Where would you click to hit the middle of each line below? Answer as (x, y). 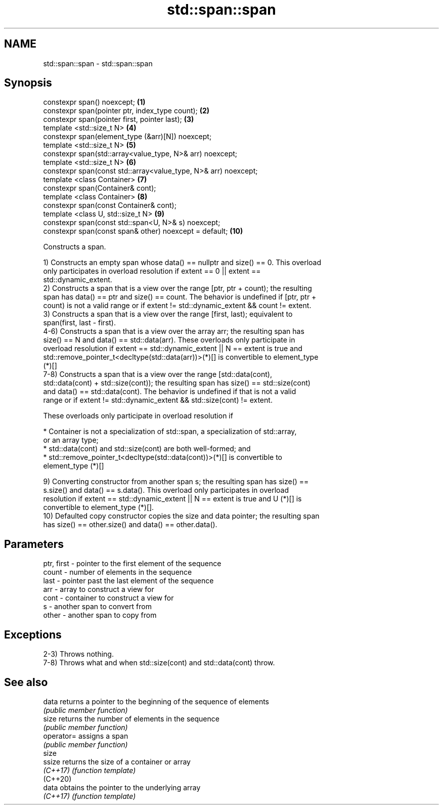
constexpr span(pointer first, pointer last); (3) (119, 119)
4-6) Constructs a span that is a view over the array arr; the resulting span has (174, 331)
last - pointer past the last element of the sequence (128, 581)
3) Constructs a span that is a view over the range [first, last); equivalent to (168, 314)
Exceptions (33, 634)
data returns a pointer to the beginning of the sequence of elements (156, 701)
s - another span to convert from (97, 607)
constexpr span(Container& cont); (100, 188)
